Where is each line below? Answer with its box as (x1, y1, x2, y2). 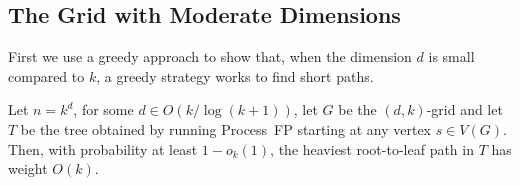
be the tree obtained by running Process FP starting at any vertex (20, 118, 431, 139)
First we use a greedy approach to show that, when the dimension (8, 46, 412, 67)
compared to (8, 65, 85, 86)
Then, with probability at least (8, 138, 198, 159)
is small (428, 46, 475, 67)
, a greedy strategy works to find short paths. (96, 65, 374, 86)
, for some (73, 99, 134, 120)
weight (8, 158, 48, 179)
